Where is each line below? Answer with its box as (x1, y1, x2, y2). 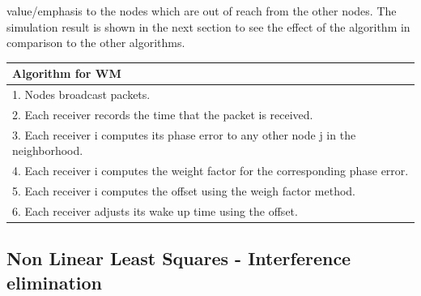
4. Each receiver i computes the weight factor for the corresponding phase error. (12, 162, 409, 179)
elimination (6, 269, 103, 294)
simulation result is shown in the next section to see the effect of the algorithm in (6, 18, 410, 35)
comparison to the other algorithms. (6, 34, 185, 51)
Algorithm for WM (12, 65, 121, 82)
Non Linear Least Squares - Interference (6, 246, 351, 271)
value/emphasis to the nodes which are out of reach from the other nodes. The (6, 2, 397, 19)
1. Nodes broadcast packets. (12, 86, 151, 103)
